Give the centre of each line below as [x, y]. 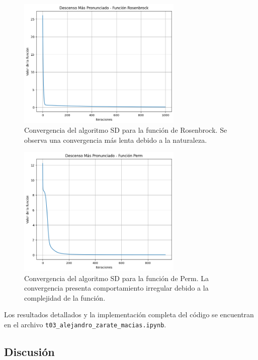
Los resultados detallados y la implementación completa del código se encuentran [129, 314]
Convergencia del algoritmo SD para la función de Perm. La [117, 278]
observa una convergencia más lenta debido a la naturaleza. [116, 140]
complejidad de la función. [65, 297]
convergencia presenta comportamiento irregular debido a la [116, 288]
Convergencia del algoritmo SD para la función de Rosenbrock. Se [126, 130]
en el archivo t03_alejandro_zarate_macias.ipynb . [85, 325]
